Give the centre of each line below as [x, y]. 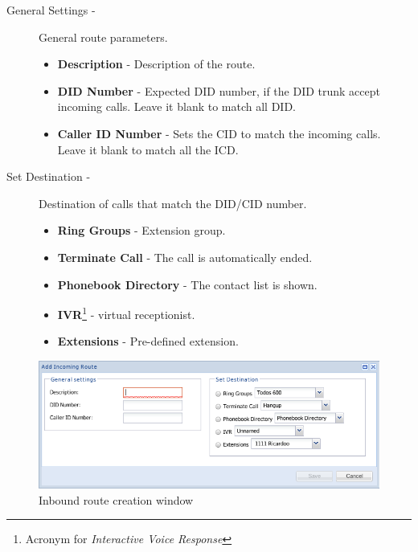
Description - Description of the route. [156, 64]
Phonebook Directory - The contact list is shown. [187, 284]
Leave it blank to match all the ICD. [148, 149]
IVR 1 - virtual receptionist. [126, 313]
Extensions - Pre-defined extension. [148, 341]
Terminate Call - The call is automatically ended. [185, 257]
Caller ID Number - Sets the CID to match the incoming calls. [219, 133]
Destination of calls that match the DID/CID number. [173, 203]
